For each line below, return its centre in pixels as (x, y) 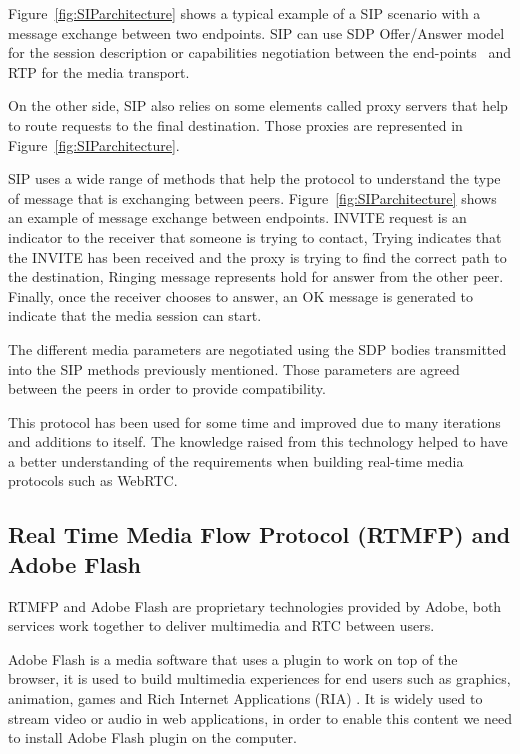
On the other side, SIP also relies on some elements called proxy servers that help (258, 105)
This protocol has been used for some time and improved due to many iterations (254, 421)
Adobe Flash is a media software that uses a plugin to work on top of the (233, 658)
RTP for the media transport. (99, 71)
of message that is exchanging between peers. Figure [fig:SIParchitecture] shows (252, 197)
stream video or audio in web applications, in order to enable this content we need (260, 717)
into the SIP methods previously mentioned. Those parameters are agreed (234, 368)
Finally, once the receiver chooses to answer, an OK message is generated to (241, 295)
